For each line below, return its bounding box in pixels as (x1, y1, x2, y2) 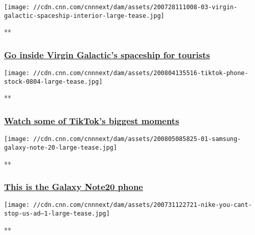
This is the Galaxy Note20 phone (4, 180, 143, 193)
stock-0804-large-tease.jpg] (4, 78, 103, 85)
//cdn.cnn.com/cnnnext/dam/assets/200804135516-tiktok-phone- (33, 69, 248, 77)
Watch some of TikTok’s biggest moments (4, 114, 179, 127)
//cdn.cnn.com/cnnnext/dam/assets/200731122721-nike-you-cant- (33, 201, 252, 209)
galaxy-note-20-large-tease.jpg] (4, 144, 117, 151)
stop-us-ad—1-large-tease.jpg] (4, 210, 110, 218)
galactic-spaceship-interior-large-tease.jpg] (4, 12, 164, 19)
